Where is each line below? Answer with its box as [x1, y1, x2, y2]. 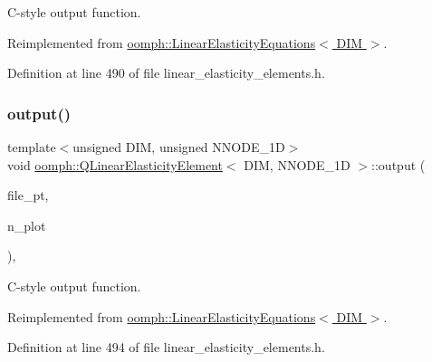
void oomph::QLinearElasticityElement [7, 155, 223, 174]
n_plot [7, 215, 46, 234]
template [7, 138, 56, 156]
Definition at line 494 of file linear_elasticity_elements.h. [7, 338, 325, 357]
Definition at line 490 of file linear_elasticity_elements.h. [7, 63, 325, 82]
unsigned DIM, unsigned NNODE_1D [72, 138, 285, 156]
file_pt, [7, 186, 49, 205]
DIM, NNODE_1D [244, 155, 350, 174]
